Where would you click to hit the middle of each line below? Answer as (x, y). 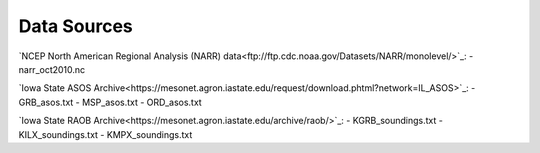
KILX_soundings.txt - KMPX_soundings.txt (105, 134)
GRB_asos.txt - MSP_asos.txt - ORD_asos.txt (110, 102)
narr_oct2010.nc (52, 69)
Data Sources (76, 26)
